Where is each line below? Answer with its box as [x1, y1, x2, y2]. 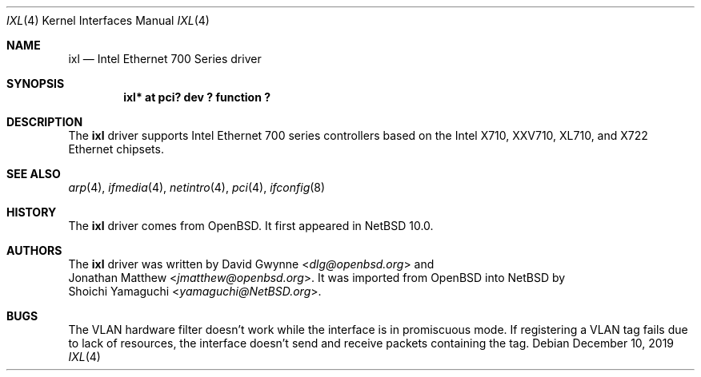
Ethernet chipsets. [68, 142, 164, 156]
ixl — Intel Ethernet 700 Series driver [68, 52, 262, 65]
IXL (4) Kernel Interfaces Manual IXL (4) [6, 14, 210, 27]
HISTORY [6, 205, 57, 219]
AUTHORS [6, 244, 62, 257]
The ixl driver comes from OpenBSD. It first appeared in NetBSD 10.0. [68, 219, 434, 232]
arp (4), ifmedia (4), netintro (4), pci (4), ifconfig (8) [68, 181, 326, 194]
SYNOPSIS [6, 77, 65, 90]
